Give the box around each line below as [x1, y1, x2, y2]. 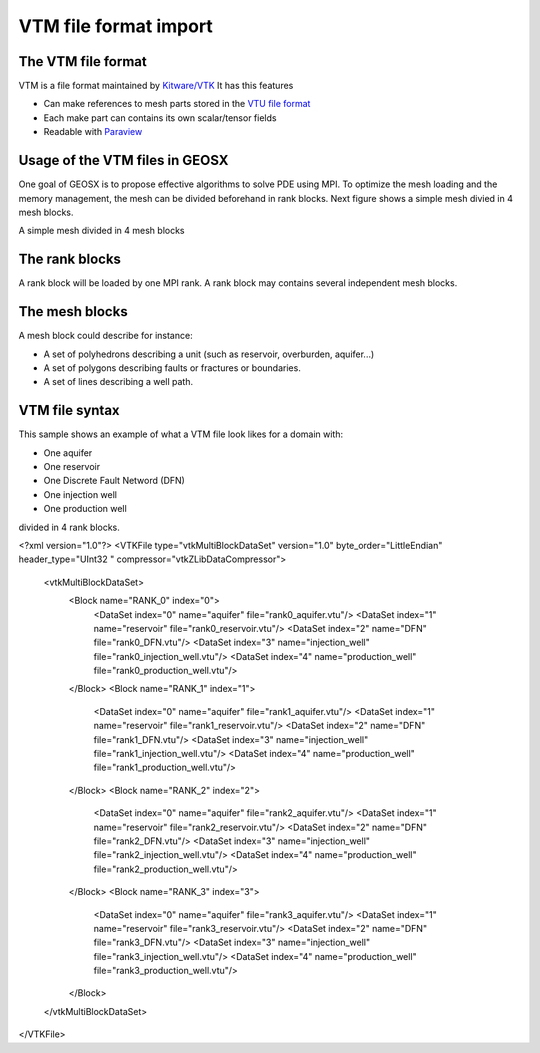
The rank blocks [18, 251, 122, 268]
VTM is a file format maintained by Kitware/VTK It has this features [18, 80, 294, 92]
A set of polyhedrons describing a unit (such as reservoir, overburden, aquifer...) [43, 348, 375, 360]
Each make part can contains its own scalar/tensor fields [43, 111, 277, 124]
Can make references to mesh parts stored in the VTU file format [43, 98, 311, 110]
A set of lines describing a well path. [43, 376, 194, 388]
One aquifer [43, 446, 93, 459]
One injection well [43, 488, 118, 500]
